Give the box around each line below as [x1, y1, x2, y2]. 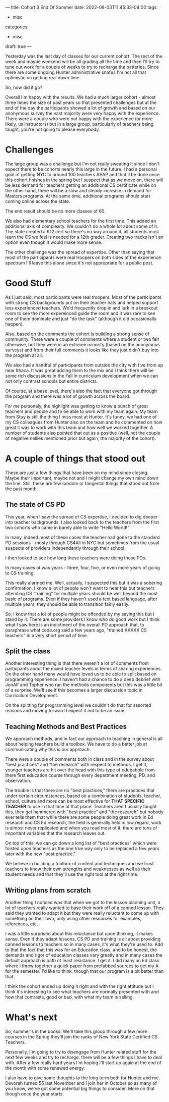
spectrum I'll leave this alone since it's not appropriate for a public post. [5, 259, 154, 266]
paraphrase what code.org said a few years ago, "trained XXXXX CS [5, 627, 147, 633]
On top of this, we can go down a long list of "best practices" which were [5, 840, 157, 846]
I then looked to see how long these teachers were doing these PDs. [5, 555, 147, 561]
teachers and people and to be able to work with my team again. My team [5, 408, 158, 414]
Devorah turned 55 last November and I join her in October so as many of [5, 1080, 157, 1086]
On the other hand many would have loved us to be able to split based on [5, 671, 157, 677]
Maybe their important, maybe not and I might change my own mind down [5, 475, 158, 481]
